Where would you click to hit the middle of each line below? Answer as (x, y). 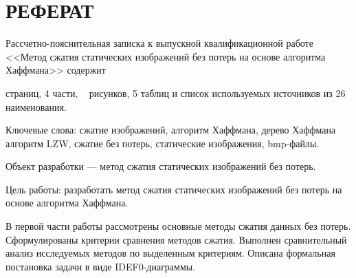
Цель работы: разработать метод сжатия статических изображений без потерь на (174, 189)
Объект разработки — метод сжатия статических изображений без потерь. (161, 166)
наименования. (36, 106)
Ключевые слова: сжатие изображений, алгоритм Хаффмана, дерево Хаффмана (171, 130)
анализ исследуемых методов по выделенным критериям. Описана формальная (170, 253)
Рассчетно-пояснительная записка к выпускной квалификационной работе (159, 43)
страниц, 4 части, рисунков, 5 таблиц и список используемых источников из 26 (176, 93)
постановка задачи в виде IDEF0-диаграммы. (101, 266)
